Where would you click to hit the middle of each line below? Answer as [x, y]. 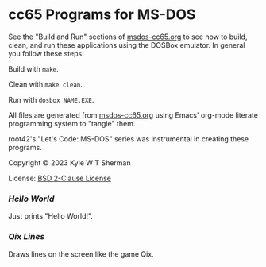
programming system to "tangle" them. [72, 123]
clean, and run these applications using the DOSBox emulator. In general [127, 44]
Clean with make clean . [46, 84]
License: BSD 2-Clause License [60, 178]
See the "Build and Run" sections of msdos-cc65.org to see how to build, [128, 37]
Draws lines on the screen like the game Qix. [81, 254]
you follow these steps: [46, 53]
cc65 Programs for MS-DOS [102, 15]
